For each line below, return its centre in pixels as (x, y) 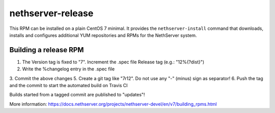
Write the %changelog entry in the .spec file (68, 69)
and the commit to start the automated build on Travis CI (68, 86)
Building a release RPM (47, 50)
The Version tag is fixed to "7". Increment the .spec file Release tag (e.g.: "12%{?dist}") (113, 62)
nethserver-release (51, 13)
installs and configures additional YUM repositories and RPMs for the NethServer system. (103, 35)
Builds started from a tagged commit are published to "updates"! (77, 95)
